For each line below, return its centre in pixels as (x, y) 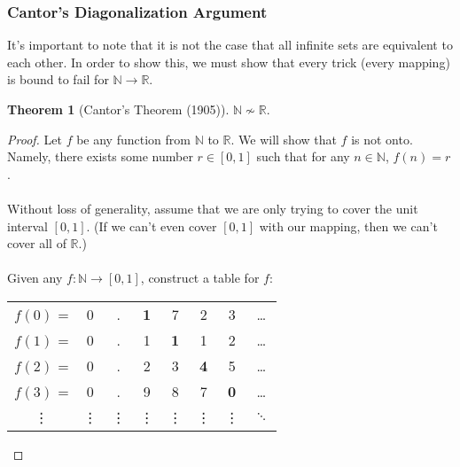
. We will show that (284, 139)
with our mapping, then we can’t (348, 226)
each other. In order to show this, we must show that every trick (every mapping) (229, 62)
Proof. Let (35, 139)
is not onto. (382, 139)
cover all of (37, 243)
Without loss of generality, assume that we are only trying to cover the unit (213, 208)
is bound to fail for (58, 79)
